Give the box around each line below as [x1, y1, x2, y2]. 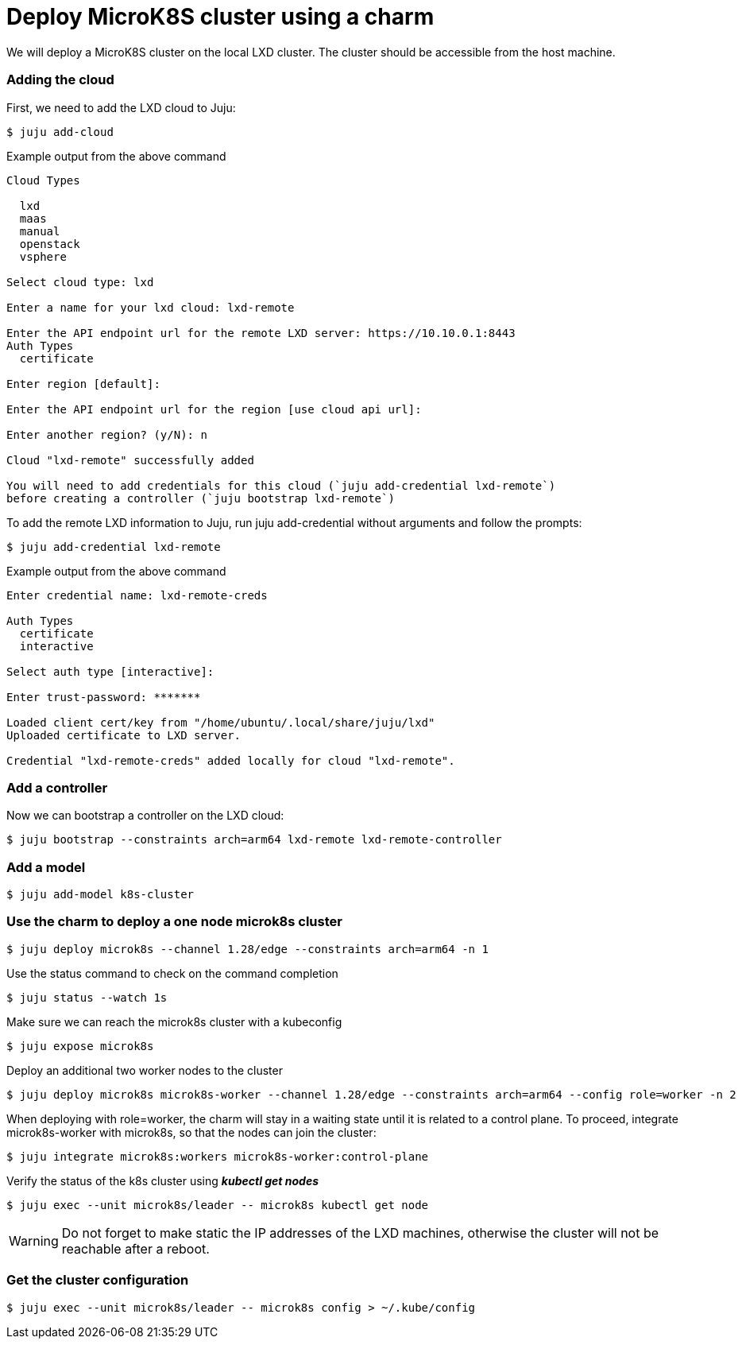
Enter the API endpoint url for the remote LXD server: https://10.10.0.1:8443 [6, 326, 516, 339]
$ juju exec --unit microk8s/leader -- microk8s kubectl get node [6, 1198, 429, 1211]
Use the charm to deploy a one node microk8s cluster [6, 913, 342, 930]
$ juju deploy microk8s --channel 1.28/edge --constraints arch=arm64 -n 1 [6, 942, 489, 955]
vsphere [19, 250, 67, 263]
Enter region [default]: [6, 377, 160, 390]
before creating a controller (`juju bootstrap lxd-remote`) [6, 491, 395, 505]
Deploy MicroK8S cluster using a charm [6, 3, 435, 30]
